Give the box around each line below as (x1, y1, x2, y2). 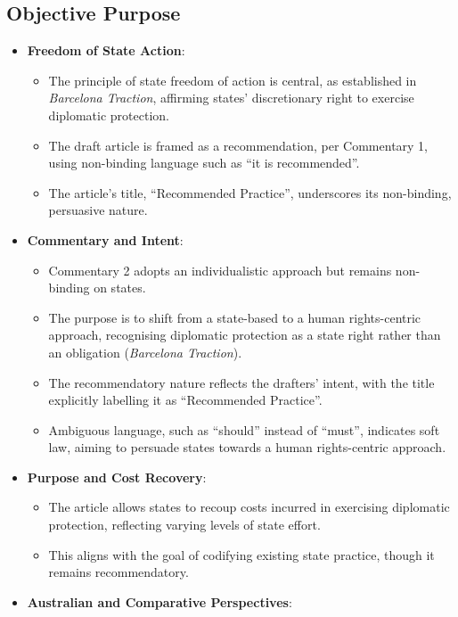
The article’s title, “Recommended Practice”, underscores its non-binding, (48, 183, 452, 202)
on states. (94, 278, 146, 297)
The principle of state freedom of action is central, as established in (48, 70, 417, 89)
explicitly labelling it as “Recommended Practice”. (48, 391, 323, 409)
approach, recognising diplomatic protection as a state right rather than (48, 325, 441, 344)
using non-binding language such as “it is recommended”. (48, 153, 360, 172)
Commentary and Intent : (27, 230, 184, 249)
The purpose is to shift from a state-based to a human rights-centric (48, 308, 421, 326)
